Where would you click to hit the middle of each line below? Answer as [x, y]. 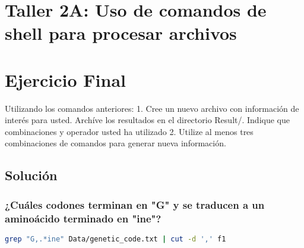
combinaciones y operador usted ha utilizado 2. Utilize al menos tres [129, 131]
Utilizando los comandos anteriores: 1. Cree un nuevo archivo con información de [152, 108]
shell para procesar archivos [121, 33]
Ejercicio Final [66, 79]
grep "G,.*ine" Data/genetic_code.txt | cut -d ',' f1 [115, 239]
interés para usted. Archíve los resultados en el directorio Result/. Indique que [147, 120]
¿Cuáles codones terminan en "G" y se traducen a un [135, 204]
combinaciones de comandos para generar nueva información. [115, 143]
